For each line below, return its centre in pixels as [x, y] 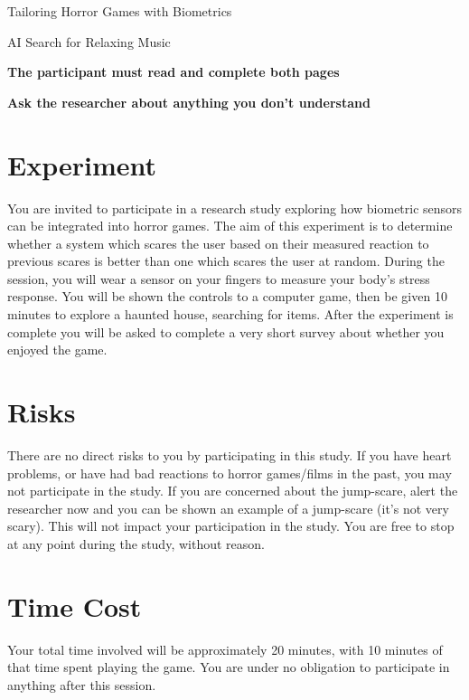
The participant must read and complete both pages [174, 72]
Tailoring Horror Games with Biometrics [120, 11]
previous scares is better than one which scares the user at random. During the [226, 261]
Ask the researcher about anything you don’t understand [189, 102]
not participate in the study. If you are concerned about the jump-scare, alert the [233, 491]
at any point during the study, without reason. [136, 543]
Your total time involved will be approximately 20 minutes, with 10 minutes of [225, 649]
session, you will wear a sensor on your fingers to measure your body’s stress [219, 278]
